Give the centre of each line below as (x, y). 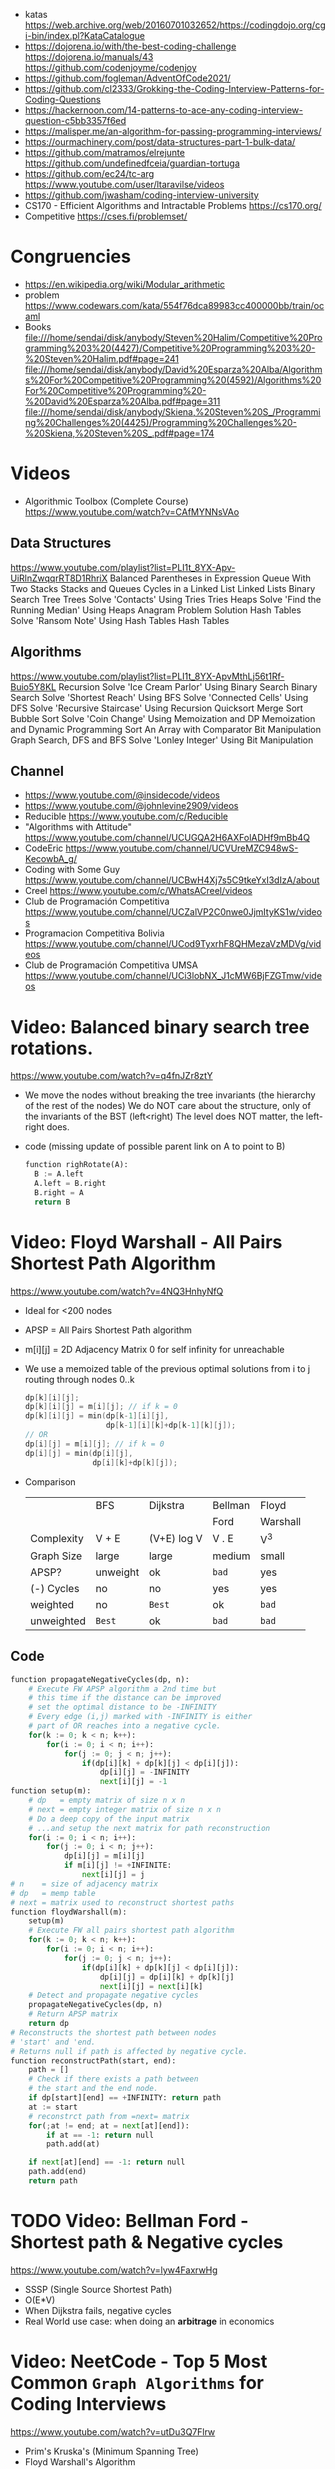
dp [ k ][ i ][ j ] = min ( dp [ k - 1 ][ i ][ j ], (97, 1416)
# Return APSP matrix (73, 2014)
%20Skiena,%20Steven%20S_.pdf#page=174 (119, 433)
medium (231, 1556)
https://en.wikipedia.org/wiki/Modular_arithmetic (125, 284)
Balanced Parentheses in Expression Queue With (210, 578)
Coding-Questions (63, 99)
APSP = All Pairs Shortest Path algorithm (108, 1330)
